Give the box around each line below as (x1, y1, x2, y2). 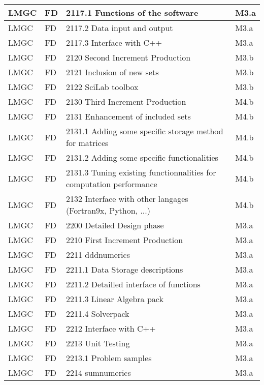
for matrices (66, 137, 109, 149)
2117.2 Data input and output (66, 22, 173, 34)
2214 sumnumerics (66, 367, 131, 378)
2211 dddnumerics (66, 249, 130, 260)
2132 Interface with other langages (66, 193, 188, 204)
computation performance (66, 178, 157, 190)
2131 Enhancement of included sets (66, 110, 191, 122)
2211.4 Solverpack (66, 308, 129, 319)
